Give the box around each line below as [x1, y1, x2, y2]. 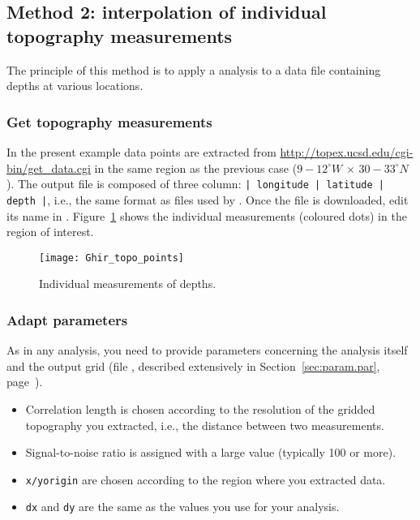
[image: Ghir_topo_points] [39, 251, 184, 264]
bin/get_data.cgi [6, 159, 91, 176]
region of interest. [6, 223, 94, 240]
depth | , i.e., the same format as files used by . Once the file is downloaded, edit [6, 191, 409, 208]
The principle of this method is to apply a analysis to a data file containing [6, 61, 381, 78]
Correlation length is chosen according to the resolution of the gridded [25, 400, 375, 417]
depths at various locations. [6, 77, 144, 94]
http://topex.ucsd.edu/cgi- [280, 144, 414, 160]
